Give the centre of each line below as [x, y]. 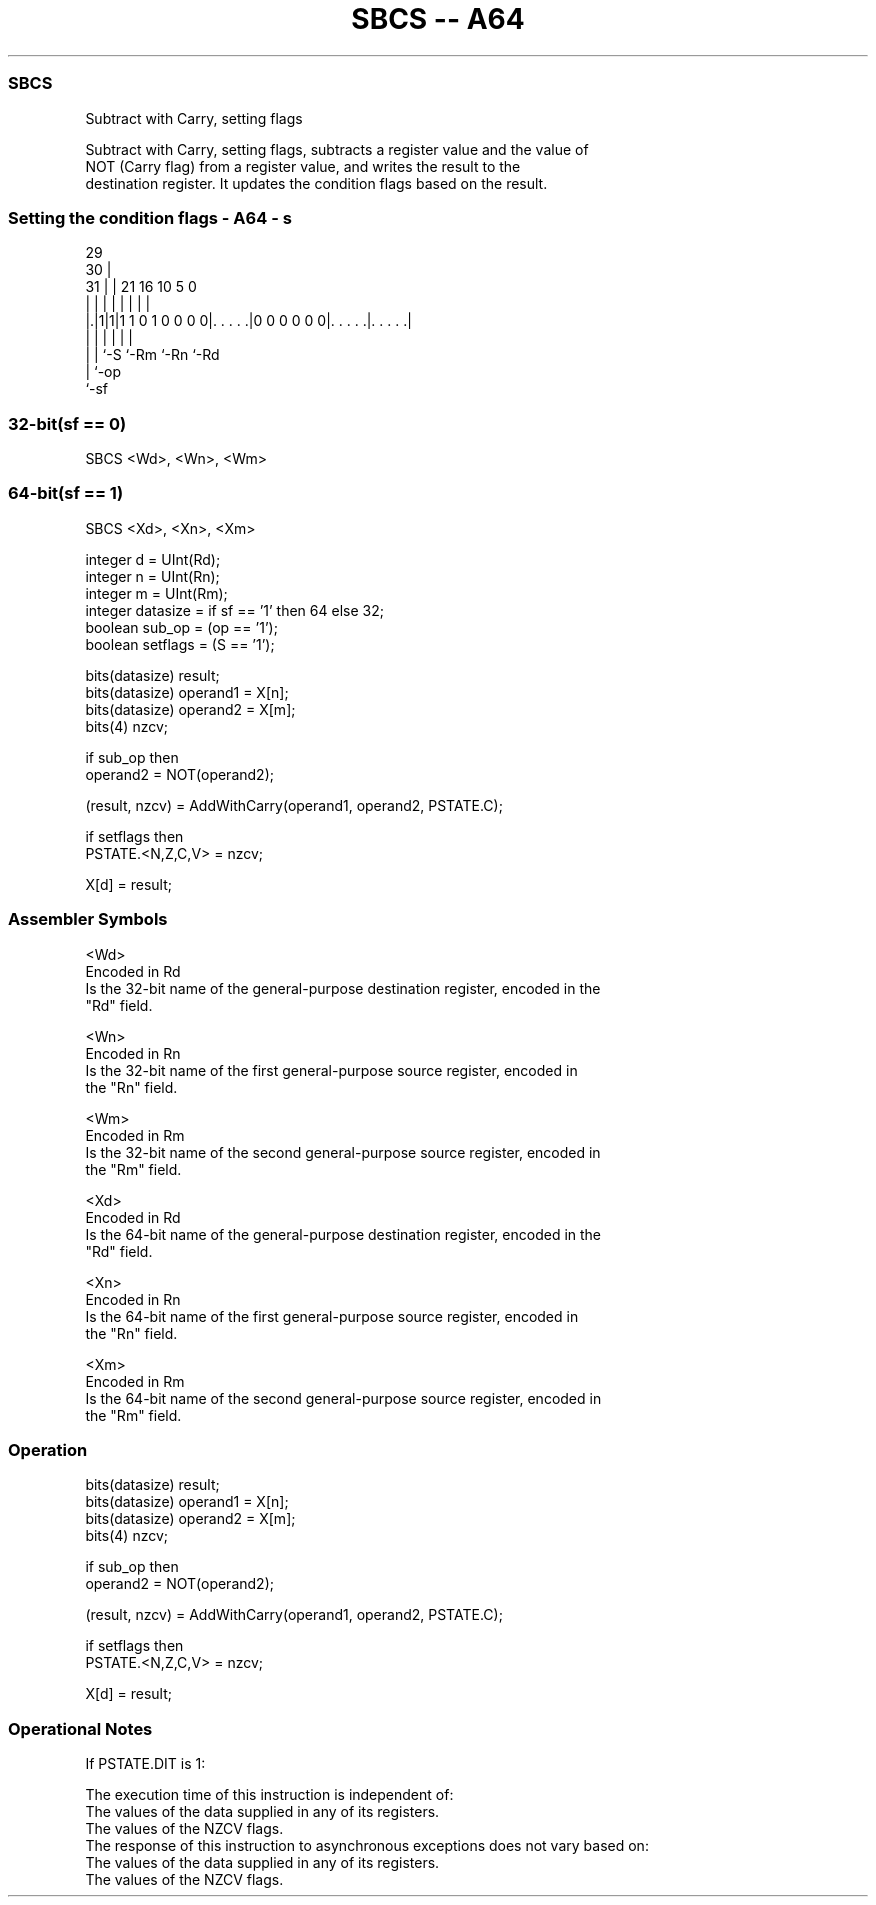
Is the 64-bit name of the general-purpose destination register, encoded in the [343, 1234]
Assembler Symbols [88, 919]
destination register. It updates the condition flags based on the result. [316, 183]
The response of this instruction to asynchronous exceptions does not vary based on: [367, 1845]
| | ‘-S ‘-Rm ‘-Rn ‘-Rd [152, 355]
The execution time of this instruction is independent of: [269, 1794]
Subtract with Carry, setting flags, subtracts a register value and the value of [337, 149]
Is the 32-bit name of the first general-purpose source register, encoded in [331, 1070]
